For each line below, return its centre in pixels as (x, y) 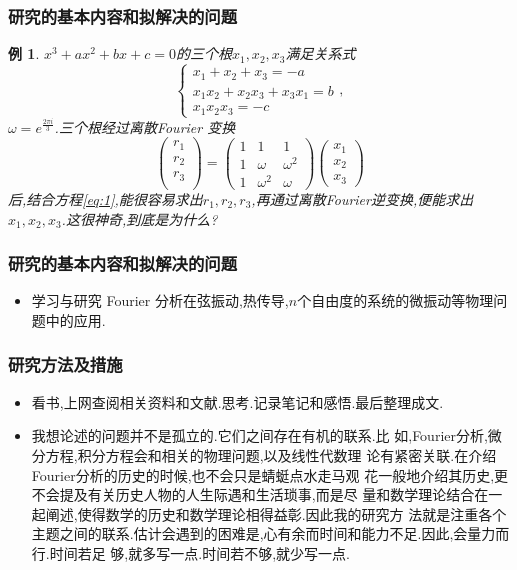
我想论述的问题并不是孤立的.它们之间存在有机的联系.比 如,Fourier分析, (259, 435)
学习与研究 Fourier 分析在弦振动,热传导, (160, 300)
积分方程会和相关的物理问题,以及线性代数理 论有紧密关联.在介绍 (287, 454)
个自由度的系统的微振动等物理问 (402, 300)
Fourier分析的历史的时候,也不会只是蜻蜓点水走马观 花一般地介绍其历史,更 (270, 474)
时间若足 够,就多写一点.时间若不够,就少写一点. (199, 552)
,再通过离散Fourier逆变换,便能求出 (362, 198)
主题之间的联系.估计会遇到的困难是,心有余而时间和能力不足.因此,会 (249, 533)
